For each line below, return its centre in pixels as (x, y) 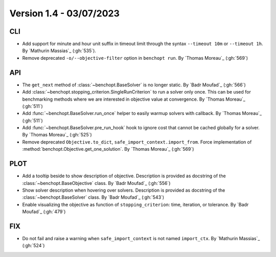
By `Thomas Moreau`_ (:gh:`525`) (57, 135)
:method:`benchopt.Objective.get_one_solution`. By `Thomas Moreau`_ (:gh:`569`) (108, 149)
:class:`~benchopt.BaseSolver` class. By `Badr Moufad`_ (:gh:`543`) (93, 197)
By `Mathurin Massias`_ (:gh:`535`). (59, 51)
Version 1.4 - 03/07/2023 (65, 13)
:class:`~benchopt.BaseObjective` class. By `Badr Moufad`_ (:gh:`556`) (96, 183)
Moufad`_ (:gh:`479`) (44, 212)
